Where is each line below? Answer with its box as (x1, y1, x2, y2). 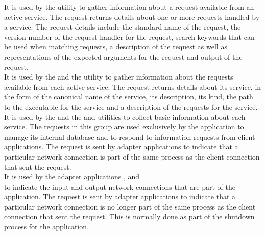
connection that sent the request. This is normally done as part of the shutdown (4, 211, 255, 222)
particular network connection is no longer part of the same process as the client (4, 201, 256, 212)
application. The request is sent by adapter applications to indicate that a (4, 191, 236, 202)
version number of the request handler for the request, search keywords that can (4, 31, 255, 42)
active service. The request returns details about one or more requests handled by (4, 11, 260, 22)
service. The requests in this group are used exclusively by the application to (4, 121, 244, 132)
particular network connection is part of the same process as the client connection (4, 151, 260, 162)
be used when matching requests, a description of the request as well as (4, 41, 227, 52)
